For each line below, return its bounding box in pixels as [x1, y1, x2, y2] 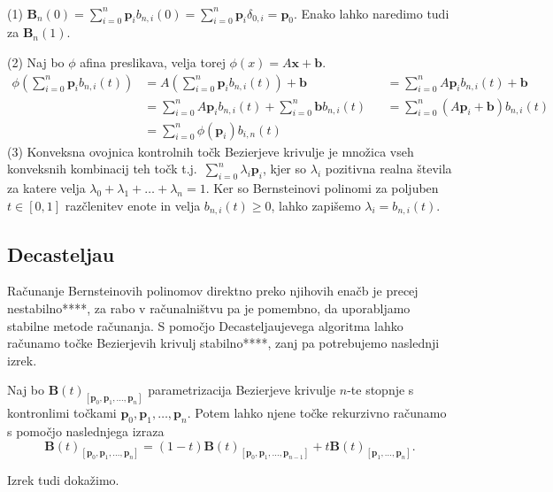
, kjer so [262, 159, 307, 178]
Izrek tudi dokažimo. [7, 471, 119, 489]
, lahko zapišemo [271, 196, 361, 214]
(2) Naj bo [7, 52, 65, 71]
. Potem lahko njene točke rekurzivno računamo [187, 404, 447, 422]
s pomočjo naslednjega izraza [7, 421, 165, 440]
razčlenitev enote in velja [65, 196, 201, 214]
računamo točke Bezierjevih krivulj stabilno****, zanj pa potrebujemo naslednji [7, 334, 440, 352]
